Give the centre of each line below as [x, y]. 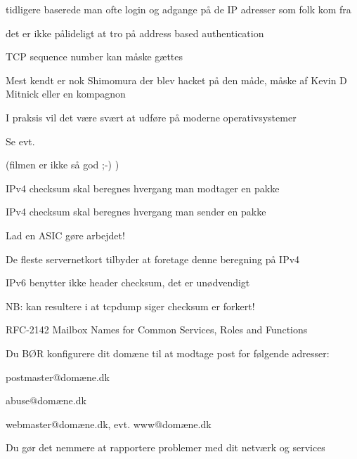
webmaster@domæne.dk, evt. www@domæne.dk [109, 424]
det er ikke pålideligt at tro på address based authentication [135, 33]
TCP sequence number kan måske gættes [95, 56]
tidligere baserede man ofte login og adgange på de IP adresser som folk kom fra [178, 9]
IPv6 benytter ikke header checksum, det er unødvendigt [128, 282]
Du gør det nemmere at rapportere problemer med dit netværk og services [165, 447]
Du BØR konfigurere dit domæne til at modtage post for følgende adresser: [168, 353]
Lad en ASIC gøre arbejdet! [65, 235]
